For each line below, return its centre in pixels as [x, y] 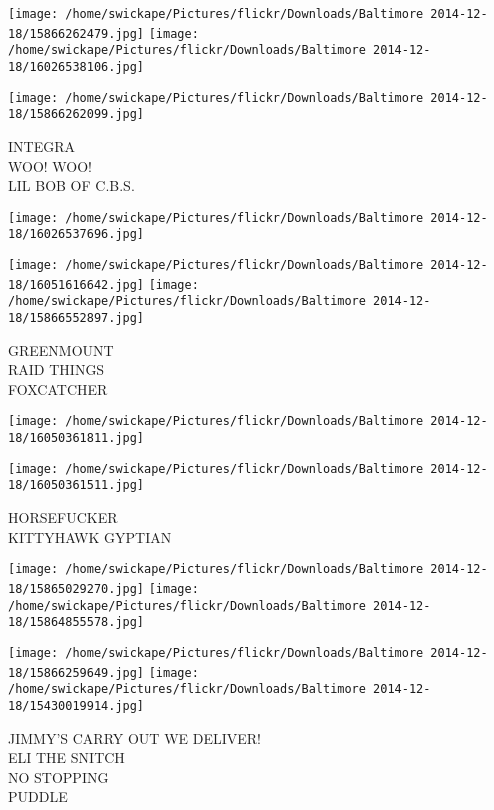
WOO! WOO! [50, 165]
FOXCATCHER [58, 388]
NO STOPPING [58, 776]
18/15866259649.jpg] [76, 672]
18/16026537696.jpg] [76, 234]
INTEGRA [41, 145]
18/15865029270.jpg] [76, 588]
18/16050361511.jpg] [76, 485]
